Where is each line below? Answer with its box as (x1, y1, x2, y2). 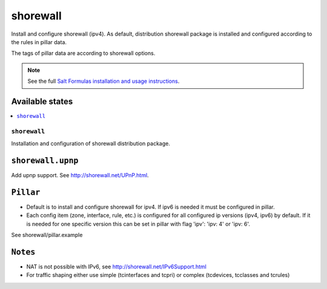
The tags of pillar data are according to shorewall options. (11, 50, 156, 57)
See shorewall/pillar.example (11, 232, 83, 239)
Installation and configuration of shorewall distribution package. (11, 140, 171, 148)
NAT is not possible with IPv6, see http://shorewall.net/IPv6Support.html (26, 263, 207, 270)
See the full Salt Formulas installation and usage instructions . (27, 77, 180, 85)
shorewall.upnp (11, 155, 79, 166)
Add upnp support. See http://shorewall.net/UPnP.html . (11, 172, 149, 179)
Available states (11, 96, 73, 106)
